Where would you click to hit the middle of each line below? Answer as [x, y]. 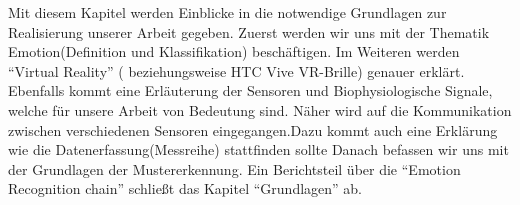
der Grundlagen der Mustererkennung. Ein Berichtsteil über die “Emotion [234, 168]
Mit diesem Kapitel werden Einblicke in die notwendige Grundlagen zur [227, 12]
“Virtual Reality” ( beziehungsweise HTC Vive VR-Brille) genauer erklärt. [236, 70]
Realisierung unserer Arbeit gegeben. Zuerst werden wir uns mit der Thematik [249, 31]
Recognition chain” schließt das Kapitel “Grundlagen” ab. [185, 188]
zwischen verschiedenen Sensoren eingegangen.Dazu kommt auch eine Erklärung [253, 129]
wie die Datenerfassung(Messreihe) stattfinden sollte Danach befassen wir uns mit [258, 149]
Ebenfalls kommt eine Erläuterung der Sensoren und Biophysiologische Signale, [250, 90]
